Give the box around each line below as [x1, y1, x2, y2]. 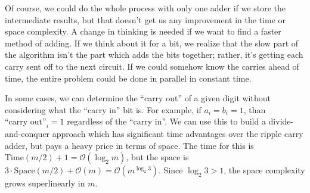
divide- [268, 115, 294, 127]
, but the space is [126, 151, 189, 163]
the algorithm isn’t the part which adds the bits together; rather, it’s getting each [5, 48, 303, 61]
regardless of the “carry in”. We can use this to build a [67, 115, 266, 127]
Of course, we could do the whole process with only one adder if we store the [5, 2, 286, 14]
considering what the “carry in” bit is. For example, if [5, 103, 201, 116]
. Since [159, 164, 183, 176]
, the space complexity [224, 164, 305, 176]
